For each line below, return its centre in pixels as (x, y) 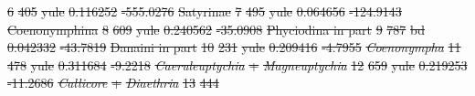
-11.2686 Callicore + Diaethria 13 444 (113, 83)
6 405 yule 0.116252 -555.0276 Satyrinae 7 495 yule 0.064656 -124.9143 (205, 11)
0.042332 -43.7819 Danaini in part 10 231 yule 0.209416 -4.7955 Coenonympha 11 (234, 47)
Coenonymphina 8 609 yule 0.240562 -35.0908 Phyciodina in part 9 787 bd (216, 29)
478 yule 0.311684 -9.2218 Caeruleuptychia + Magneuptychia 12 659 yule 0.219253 (237, 64)
